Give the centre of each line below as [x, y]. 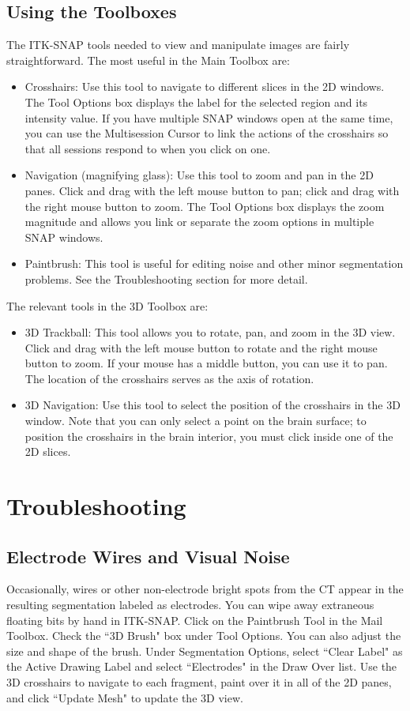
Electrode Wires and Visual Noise [148, 556]
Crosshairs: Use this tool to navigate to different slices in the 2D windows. [205, 87]
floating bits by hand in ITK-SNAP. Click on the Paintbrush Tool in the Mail [195, 620]
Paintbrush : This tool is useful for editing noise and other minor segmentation [214, 263]
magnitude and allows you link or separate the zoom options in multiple [199, 222]
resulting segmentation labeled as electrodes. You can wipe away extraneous [190, 605]
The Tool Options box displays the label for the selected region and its [196, 102]
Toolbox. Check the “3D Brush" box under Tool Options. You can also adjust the [204, 636]
